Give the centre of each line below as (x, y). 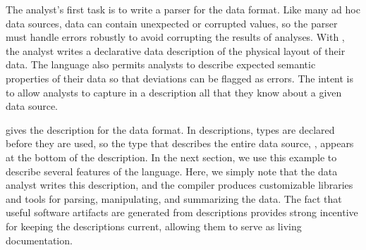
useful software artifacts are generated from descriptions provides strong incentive (182, 212)
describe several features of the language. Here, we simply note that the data (172, 171)
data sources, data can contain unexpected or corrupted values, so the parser (172, 23)
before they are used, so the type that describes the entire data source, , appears (180, 143)
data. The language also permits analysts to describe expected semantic (161, 64)
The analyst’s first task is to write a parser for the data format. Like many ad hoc (183, 9)
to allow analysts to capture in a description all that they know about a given (174, 92)
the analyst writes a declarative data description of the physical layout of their (176, 50)
